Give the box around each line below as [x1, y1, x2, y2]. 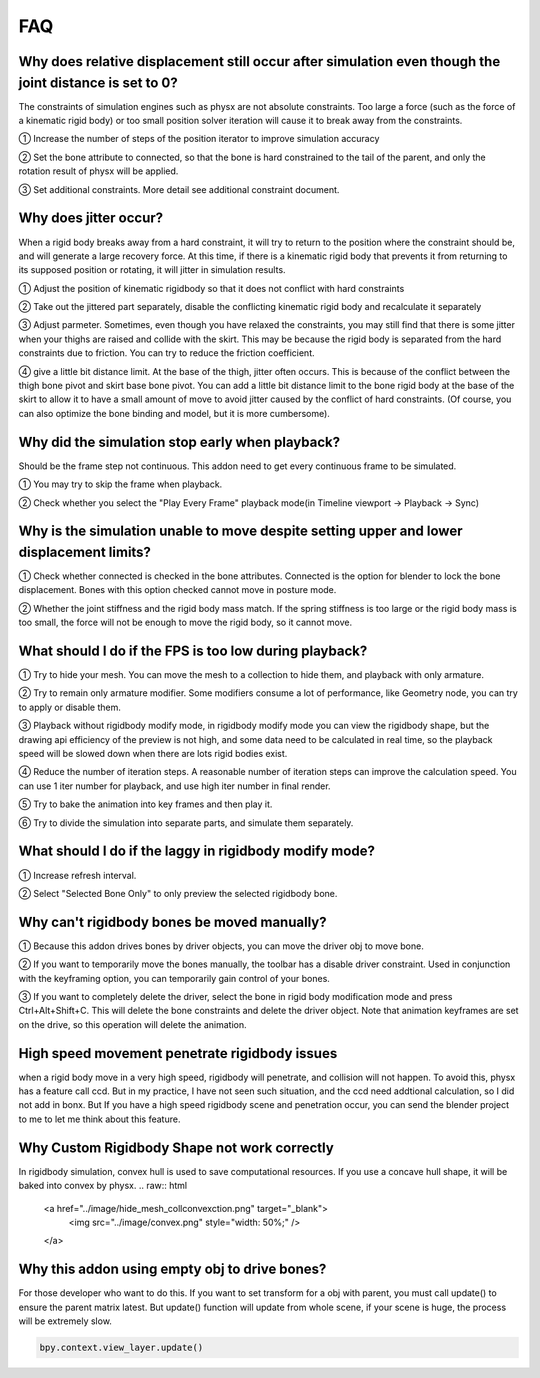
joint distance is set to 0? [18, 74, 179, 91]
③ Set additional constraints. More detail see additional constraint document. [18, 183, 340, 195]
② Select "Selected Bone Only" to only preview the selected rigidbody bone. [18, 887, 338, 899]
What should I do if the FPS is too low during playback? [18, 642, 368, 659]
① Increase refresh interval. [18, 869, 137, 881]
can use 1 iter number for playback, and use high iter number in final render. [18, 780, 331, 792]
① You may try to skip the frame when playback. [18, 478, 223, 490]
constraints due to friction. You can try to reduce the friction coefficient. [18, 347, 315, 359]
